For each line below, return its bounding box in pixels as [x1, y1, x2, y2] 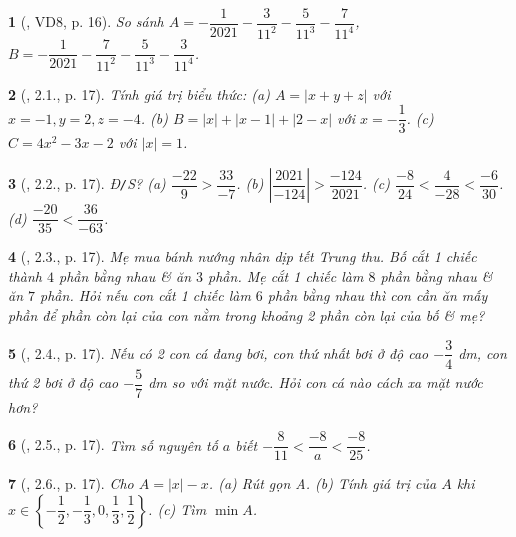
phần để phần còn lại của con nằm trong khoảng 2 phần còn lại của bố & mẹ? [8, 304, 485, 325]
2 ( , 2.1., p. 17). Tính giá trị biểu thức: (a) [8, 83, 270, 104]
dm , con [458, 342, 507, 363]
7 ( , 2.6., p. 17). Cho [8, 473, 134, 494]
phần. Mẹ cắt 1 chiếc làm [208, 265, 364, 286]
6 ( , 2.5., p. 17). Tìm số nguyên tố [8, 434, 218, 455]
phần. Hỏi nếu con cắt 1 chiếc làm [40, 285, 251, 306]
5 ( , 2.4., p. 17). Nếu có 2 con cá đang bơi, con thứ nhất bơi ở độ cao [8, 342, 429, 363]
